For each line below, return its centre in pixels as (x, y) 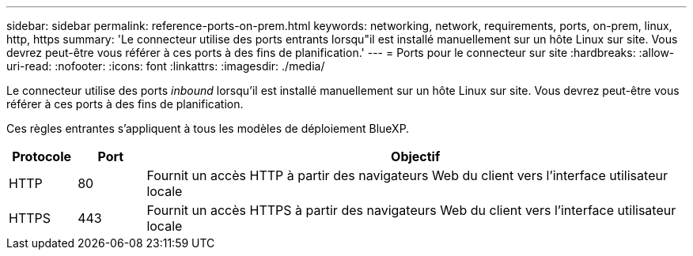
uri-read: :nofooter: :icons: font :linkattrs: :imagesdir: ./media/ (166, 66)
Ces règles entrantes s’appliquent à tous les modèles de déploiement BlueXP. (208, 128)
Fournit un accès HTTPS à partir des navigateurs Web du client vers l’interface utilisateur (411, 210)
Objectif (416, 156)
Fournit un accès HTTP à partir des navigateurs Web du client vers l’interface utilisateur (407, 175)
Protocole (42, 156)
